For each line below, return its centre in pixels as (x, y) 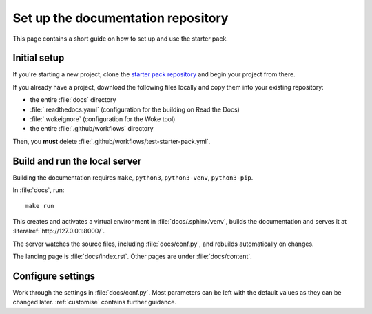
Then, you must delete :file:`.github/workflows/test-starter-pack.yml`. (112, 141)
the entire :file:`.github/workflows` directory (92, 129)
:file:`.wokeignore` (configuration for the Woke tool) (103, 119)
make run (40, 206)
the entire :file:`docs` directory (73, 100)
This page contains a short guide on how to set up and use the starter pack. (121, 39)
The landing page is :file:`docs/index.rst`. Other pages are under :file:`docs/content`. (133, 257)
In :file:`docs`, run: (39, 190)
